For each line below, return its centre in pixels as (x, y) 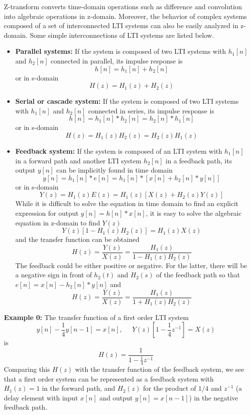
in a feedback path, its (199, 160)
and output (116, 397)
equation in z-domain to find (58, 222)
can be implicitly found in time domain (115, 170)
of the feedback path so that (198, 275)
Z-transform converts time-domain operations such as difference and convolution (123, 6)
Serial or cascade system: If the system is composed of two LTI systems (127, 101)
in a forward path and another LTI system (78, 160)
